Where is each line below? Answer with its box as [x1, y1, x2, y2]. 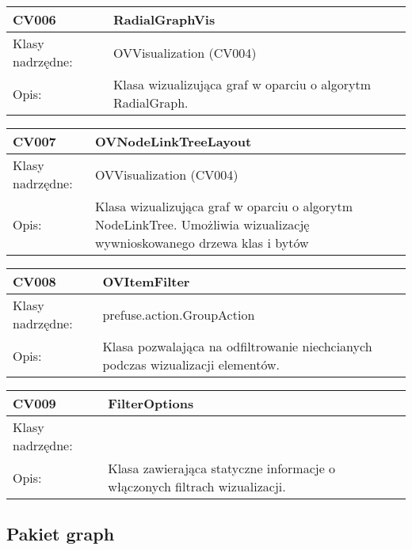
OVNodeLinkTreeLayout [94, 132, 252, 150]
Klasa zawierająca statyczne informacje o [108, 459, 336, 477]
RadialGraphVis [113, 10, 216, 28]
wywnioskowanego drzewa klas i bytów [94, 233, 309, 252]
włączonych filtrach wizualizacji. [108, 477, 286, 495]
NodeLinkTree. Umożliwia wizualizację [94, 215, 310, 233]
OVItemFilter [102, 272, 190, 290]
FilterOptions [108, 394, 194, 412]
